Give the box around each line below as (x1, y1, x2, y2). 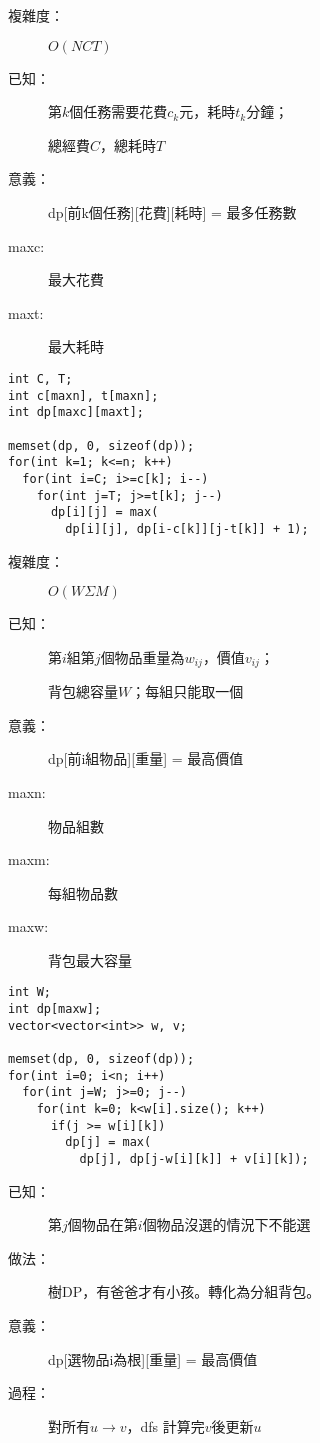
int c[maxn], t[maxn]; (8, 388, 159, 403)
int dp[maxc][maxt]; (8, 405, 145, 420)
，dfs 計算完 (126, 1415, 205, 1436)
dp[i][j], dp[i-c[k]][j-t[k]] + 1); (65, 521, 309, 536)
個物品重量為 (100, 646, 185, 667)
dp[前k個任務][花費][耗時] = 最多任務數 (48, 201, 297, 222)
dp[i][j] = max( (50, 505, 159, 520)
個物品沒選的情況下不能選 (142, 1214, 311, 1235)
